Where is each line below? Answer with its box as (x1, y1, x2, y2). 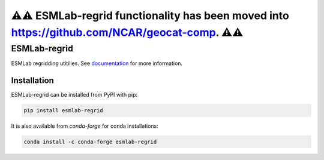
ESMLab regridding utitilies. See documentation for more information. (11, 60, 183, 67)
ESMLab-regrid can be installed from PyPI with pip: (11, 91, 138, 99)
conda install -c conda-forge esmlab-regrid (23, 139, 157, 146)
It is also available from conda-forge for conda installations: (11, 122, 158, 130)
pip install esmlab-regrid (23, 107, 103, 114)
